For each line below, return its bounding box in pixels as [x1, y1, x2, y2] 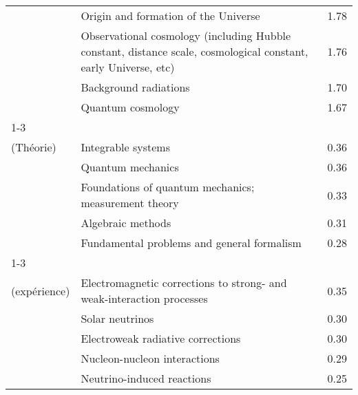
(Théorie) [11, 139, 56, 155]
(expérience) [11, 282, 70, 299]
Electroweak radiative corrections [81, 330, 241, 346]
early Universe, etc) [81, 59, 175, 75]
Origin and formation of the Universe [81, 8, 260, 23]
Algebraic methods [81, 215, 171, 231]
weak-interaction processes [81, 290, 208, 306]
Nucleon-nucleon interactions [81, 350, 220, 366]
